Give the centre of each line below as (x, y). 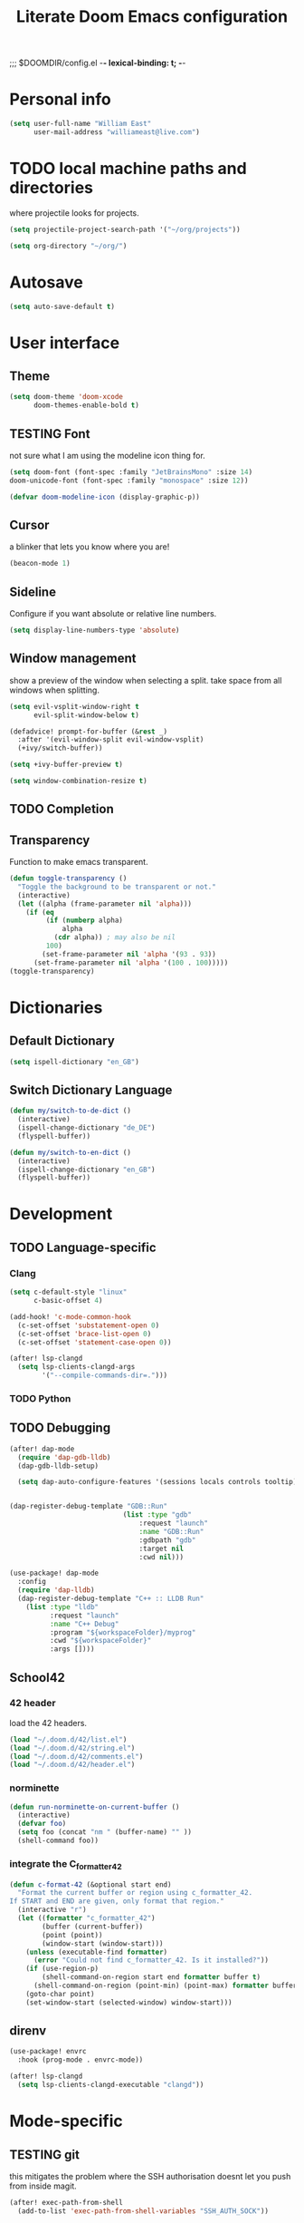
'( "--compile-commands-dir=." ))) (105, 1375)
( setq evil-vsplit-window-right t (75, 706)
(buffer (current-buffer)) (93, 1927)
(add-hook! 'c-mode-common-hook (70, 1316)
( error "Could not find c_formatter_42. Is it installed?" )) (151, 1960)
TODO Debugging (60, 1428)
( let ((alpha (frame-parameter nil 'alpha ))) (105, 904)
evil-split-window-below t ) (86, 715)
